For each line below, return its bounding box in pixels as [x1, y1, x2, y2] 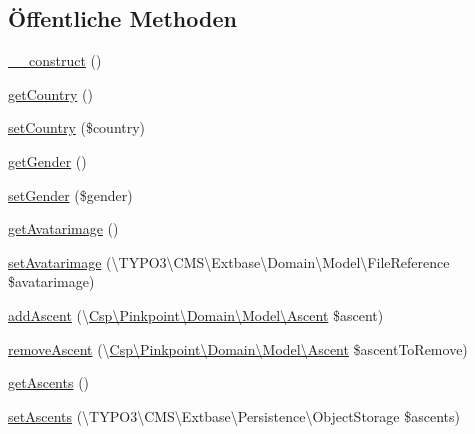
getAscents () [8, 372, 90, 393]
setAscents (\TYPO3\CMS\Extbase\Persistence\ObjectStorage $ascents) [8, 405, 460, 426]
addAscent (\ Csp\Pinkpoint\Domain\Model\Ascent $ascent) [8, 304, 384, 325]
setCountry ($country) [8, 117, 146, 138]
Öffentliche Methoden [8, 3, 237, 34]
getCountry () [8, 83, 93, 104]
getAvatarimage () [8, 218, 119, 239]
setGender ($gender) [8, 184, 133, 205]
